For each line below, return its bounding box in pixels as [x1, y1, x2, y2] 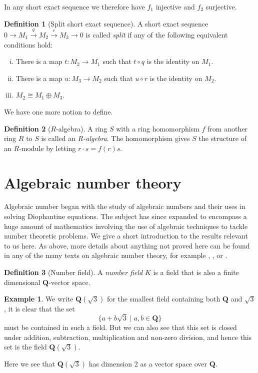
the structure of [198, 133, 246, 143]
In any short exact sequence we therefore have [4, 1, 145, 11]
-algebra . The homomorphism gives [83, 133, 190, 143]
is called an [41, 133, 76, 143]
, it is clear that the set [4, 303, 75, 314]
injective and [155, 1, 195, 11]
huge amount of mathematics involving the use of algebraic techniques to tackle [4, 220, 248, 231]
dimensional [4, 276, 40, 287]
